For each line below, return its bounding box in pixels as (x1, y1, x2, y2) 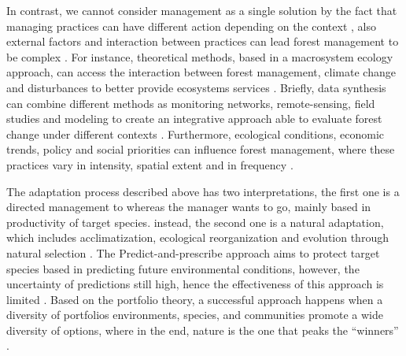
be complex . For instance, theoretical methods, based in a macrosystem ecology (6, 48, 393, 65)
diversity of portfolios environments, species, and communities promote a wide (6, 306, 383, 323)
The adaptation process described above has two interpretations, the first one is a (6, 183, 400, 199)
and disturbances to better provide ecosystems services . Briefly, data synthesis (6, 79, 386, 95)
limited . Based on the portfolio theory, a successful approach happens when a (6, 291, 383, 307)
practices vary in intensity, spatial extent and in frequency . (6, 156, 293, 172)
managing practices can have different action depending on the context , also (6, 17, 376, 34)
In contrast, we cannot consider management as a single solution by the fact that (6, 2, 397, 18)
